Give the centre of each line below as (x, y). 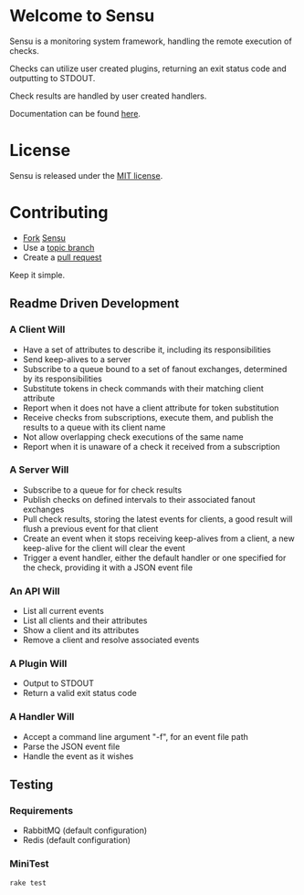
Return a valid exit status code (79, 693)
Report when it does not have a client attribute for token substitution (151, 408)
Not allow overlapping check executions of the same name (133, 437)
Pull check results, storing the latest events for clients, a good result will (157, 519)
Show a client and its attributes (81, 630)
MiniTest (29, 864)
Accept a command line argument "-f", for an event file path (136, 736)
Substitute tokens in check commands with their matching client (143, 388)
